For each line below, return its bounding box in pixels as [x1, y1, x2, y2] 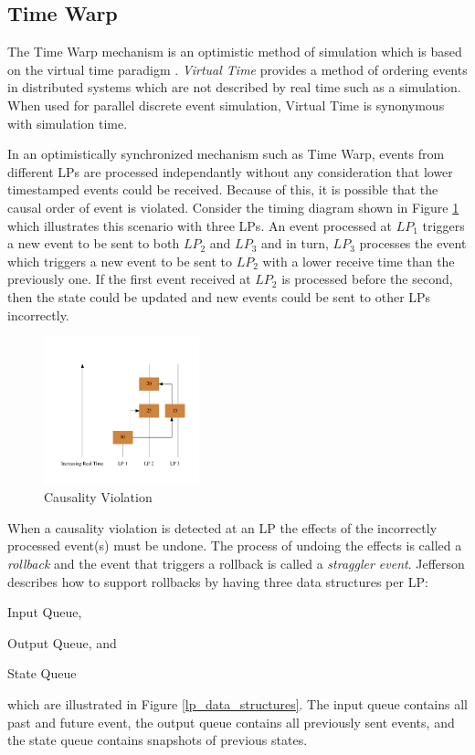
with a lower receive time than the [262, 251, 455, 270]
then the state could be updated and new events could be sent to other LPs [7, 287, 431, 306]
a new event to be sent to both [7, 234, 180, 253]
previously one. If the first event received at [7, 269, 251, 288]
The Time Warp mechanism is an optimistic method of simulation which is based [7, 42, 462, 61]
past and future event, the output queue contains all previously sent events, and [7, 712, 455, 731]
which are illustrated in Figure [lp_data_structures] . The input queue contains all [7, 694, 468, 713]
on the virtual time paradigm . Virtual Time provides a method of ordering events [7, 59, 468, 79]
